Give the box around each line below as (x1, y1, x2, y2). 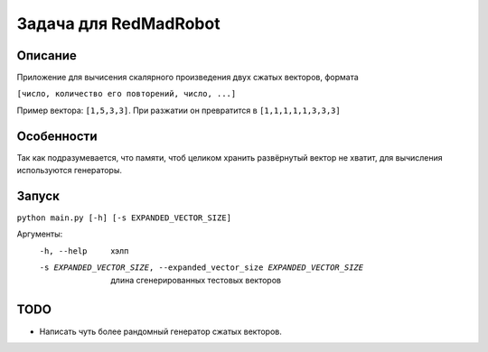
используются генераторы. (16, 165, 122, 176)
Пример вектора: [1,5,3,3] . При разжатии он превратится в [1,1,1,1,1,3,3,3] (16, 105, 341, 116)
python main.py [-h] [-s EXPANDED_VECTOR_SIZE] (16, 213, 232, 223)
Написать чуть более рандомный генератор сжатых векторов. (39, 326, 282, 337)
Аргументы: (16, 228, 63, 239)
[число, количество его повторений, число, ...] (16, 88, 237, 99)
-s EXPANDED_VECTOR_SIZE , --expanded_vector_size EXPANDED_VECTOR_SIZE (39, 263, 364, 273)
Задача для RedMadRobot (16, 14, 221, 33)
